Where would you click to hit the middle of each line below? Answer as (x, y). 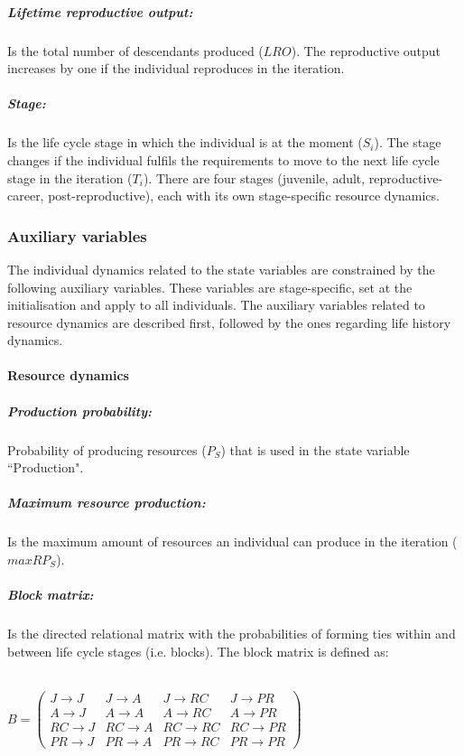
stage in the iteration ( (70, 177)
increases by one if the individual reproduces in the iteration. (176, 68)
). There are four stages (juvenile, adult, (254, 177)
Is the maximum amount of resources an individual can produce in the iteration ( (232, 541)
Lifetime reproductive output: (100, 11)
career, (26, 196)
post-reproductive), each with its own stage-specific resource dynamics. (244, 196)
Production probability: (80, 411)
